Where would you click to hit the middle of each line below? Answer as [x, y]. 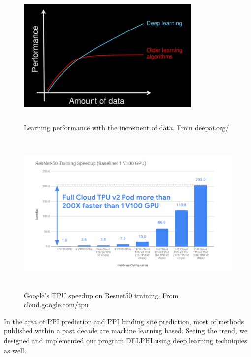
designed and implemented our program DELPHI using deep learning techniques [125, 341]
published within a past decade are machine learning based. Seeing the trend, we [126, 331]
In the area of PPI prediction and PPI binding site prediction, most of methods [124, 321]
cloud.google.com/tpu [56, 305]
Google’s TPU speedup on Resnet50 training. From [101, 295]
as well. [15, 350]
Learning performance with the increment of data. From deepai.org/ [126, 128]
